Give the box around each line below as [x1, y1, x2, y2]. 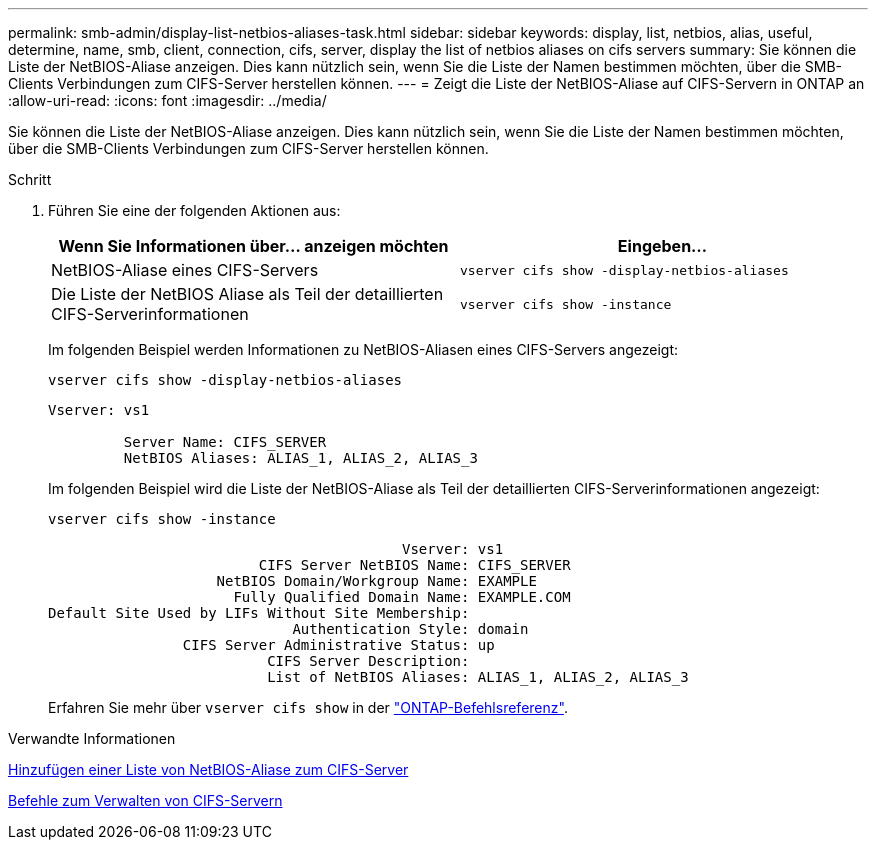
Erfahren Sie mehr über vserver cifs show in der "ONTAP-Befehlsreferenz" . [48, 699, 568, 716]
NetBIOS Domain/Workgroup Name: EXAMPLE [216, 573, 537, 589]
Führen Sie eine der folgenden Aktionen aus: [48, 202, 341, 219]
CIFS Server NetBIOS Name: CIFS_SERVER [258, 557, 571, 573]
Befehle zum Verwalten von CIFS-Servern [8, 792, 283, 809]
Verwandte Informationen [8, 730, 176, 747]
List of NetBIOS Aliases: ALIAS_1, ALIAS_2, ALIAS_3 [267, 669, 689, 685]
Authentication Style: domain [292, 621, 529, 637]
